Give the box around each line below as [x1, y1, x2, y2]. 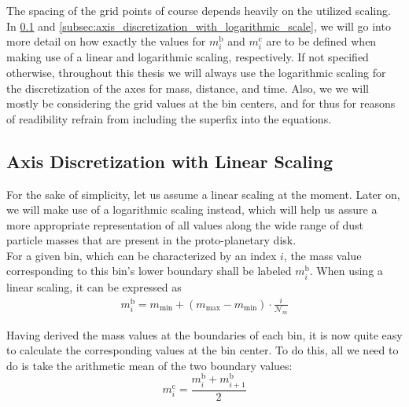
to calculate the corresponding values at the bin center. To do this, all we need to [6, 342, 399, 358]
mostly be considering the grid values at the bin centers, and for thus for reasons [6, 95, 396, 112]
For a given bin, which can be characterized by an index [6, 247, 277, 263]
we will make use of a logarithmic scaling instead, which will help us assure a [6, 201, 378, 218]
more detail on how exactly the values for [6, 33, 206, 49]
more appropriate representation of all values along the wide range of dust [6, 216, 363, 233]
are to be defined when [266, 33, 377, 49]
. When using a [309, 262, 383, 279]
